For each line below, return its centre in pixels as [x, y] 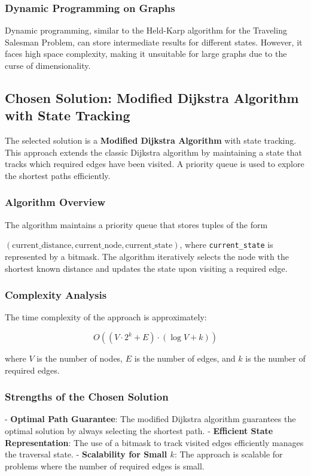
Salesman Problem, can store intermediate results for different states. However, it [154, 42]
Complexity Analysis [56, 295]
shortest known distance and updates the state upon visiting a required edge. [146, 268]
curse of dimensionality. [48, 65]
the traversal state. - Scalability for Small [86, 454]
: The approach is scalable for [228, 454]
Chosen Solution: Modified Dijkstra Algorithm [152, 97]
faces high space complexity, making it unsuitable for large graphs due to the [146, 54]
